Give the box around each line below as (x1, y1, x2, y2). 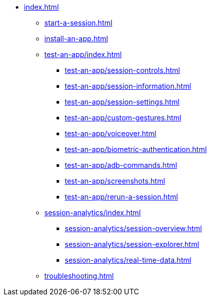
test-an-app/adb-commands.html (65, 161, 177, 169)
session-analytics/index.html (44, 208, 141, 217)
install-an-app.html (44, 34, 108, 43)
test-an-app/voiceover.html (65, 129, 156, 138)
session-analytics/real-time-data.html (65, 256, 192, 264)
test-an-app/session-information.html (65, 82, 191, 90)
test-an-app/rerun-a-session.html (65, 192, 178, 201)
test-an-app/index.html (44, 50, 122, 59)
